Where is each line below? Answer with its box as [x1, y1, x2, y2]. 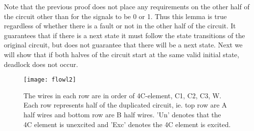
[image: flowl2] [23, 76, 76, 84]
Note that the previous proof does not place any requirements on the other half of [4, 1, 250, 11]
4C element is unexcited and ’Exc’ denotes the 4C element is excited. [23, 119, 231, 129]
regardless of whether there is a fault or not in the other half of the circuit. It [4, 21, 236, 31]
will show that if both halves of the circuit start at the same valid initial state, [4, 49, 239, 59]
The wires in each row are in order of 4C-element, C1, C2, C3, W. [23, 90, 222, 100]
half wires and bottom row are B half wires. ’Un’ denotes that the [23, 109, 221, 119]
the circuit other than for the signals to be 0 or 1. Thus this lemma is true [4, 11, 227, 21]
